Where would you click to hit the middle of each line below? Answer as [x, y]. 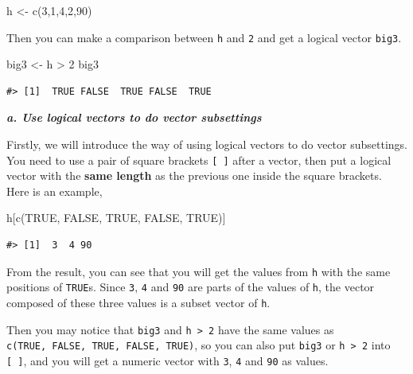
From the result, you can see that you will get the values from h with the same [199, 271]
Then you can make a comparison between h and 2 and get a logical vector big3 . [204, 37]
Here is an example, [55, 191]
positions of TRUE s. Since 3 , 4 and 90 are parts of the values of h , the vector [191, 287]
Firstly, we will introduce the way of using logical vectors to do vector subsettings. [207, 144]
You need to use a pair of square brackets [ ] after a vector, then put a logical [199, 160]
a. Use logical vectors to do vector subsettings [134, 117]
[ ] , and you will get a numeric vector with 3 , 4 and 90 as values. [168, 360]
